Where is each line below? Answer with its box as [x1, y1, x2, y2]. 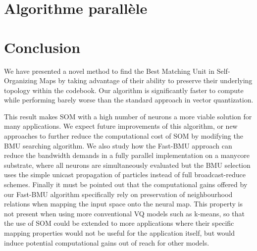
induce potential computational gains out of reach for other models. [4, 237, 209, 248]
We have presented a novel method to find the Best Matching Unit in [4, 65, 215, 76]
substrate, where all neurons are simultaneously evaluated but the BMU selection [4, 159, 251, 170]
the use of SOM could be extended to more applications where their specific [4, 218, 234, 228]
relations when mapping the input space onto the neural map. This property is [4, 199, 243, 209]
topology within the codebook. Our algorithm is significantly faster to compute [4, 85, 244, 95]
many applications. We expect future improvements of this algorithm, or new [4, 121, 238, 131]
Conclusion [4, 37, 81, 57]
